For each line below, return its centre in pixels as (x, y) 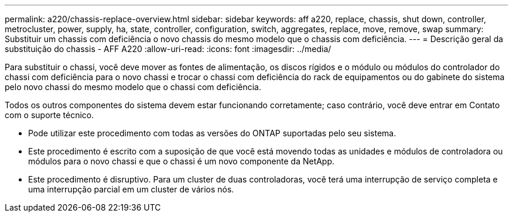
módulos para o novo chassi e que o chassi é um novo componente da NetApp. (182, 161)
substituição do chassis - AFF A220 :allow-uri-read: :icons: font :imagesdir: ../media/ (168, 49)
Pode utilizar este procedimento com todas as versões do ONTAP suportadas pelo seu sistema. (212, 133)
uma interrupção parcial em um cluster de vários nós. (131, 189)
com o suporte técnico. (49, 115)
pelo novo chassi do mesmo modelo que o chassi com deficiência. (133, 87)
